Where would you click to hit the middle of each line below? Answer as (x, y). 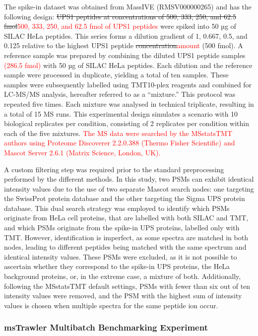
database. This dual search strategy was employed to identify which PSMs (117, 208)
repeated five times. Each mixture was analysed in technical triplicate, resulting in (129, 103)
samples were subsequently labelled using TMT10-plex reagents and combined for (128, 84)
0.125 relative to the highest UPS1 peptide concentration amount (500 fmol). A (124, 45)
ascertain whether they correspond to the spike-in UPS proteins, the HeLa (117, 266)
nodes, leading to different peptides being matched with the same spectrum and (125, 247)
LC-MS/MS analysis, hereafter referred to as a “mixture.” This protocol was (120, 94)
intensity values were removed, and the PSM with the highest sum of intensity (123, 296)
